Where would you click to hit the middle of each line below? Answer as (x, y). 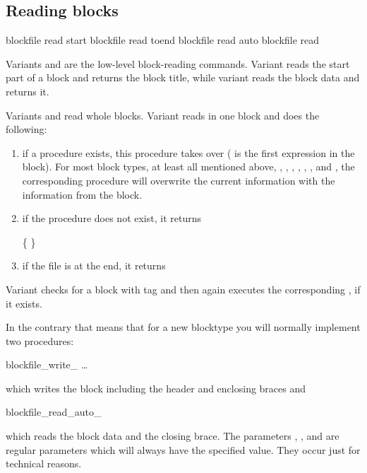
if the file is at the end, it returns (94, 265)
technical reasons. (44, 463)
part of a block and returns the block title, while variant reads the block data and (183, 77)
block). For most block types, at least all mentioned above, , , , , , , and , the (188, 167)
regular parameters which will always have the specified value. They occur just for (183, 449)
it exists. (24, 303)
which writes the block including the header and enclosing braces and (156, 388)
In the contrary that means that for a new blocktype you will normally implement (183, 327)
